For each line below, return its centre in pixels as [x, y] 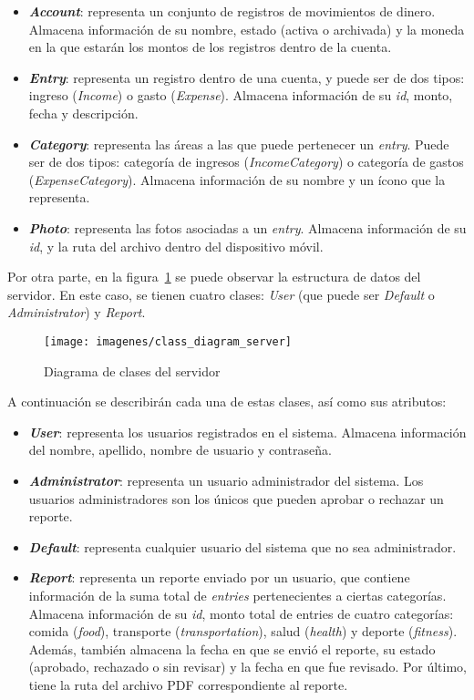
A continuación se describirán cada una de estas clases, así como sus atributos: [227, 401]
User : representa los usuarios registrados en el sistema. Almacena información [247, 432]
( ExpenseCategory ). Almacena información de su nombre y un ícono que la [237, 179]
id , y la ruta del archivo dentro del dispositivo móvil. [176, 246]
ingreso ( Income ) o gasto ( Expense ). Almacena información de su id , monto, [241, 95]
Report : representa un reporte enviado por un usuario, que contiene [219, 577]
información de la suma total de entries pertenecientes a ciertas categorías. [237, 595]
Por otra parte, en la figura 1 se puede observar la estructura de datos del [214, 277]
